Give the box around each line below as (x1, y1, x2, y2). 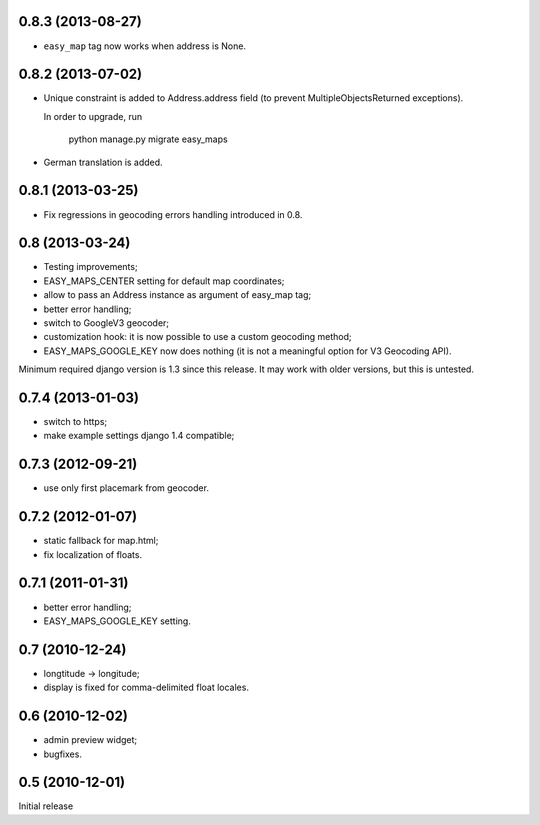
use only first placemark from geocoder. (43, 482, 210, 494)
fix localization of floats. (43, 548, 143, 560)
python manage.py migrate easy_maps (68, 133, 229, 145)
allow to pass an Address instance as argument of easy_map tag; (43, 289, 312, 301)
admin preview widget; (43, 734, 138, 746)
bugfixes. (43, 748, 82, 760)
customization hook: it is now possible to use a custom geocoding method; (43, 331, 352, 343)
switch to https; (43, 416, 108, 428)
